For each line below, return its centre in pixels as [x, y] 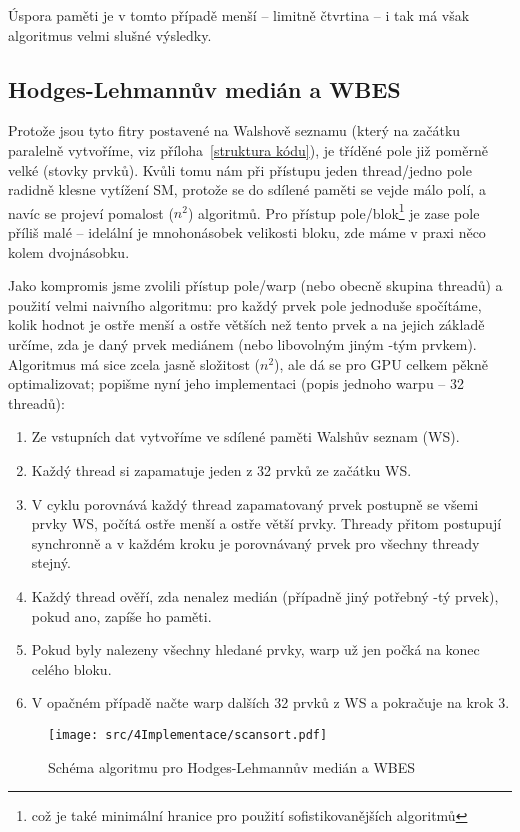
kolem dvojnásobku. [69, 251]
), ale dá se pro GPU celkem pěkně [381, 363]
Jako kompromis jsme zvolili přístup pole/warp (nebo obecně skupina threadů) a [255, 285]
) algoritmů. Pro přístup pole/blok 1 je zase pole [333, 211]
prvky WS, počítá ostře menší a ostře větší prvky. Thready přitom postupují [266, 523]
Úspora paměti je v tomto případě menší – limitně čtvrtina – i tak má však [239, 15]
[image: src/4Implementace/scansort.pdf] [188, 734]
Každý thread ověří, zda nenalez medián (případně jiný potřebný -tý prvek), [265, 595]
